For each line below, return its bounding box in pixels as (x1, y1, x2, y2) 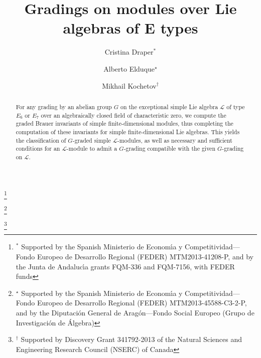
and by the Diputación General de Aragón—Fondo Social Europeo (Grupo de (16, 307, 254, 318)
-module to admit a (66, 144, 117, 153)
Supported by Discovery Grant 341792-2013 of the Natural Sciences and (21, 334, 242, 344)
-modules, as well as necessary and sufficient (117, 136, 232, 144)
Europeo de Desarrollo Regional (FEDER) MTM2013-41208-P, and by (37, 251, 253, 262)
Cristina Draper (104, 47, 154, 57)
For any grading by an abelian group (16, 102, 112, 111)
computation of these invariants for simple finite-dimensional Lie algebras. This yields (16, 127, 240, 136)
